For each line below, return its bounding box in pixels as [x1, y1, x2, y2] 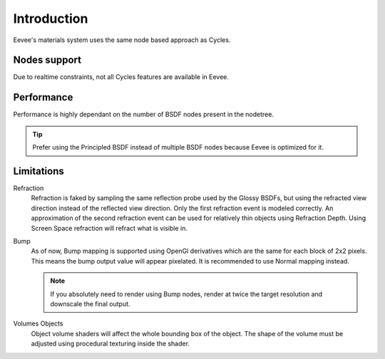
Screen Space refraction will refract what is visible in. [31, 224, 188, 232]
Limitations [13, 165, 64, 177]
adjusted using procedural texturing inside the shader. [31, 339, 190, 348]
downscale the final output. [50, 299, 131, 308]
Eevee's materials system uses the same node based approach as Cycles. [13, 36, 231, 44]
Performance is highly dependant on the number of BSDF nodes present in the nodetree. [13, 110, 274, 119]
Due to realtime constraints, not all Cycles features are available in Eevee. [13, 73, 230, 81]
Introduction [13, 11, 88, 26]
